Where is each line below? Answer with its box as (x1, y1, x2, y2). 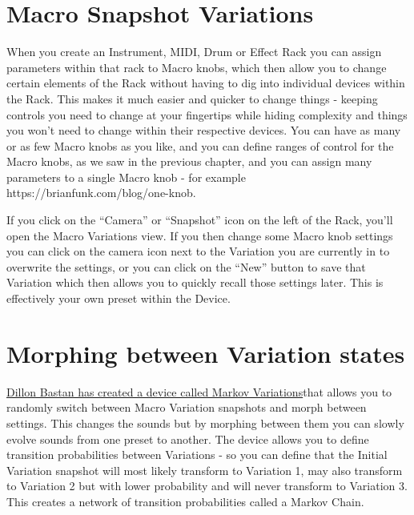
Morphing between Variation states (6, 336, 405, 369)
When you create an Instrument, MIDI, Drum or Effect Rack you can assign (6, 43, 382, 60)
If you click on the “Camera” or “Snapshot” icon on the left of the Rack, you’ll (6, 211, 393, 228)
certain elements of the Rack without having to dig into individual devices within (6, 74, 405, 91)
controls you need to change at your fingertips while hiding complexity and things (6, 106, 408, 123)
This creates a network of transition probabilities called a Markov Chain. (6, 493, 364, 509)
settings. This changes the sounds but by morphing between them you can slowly (6, 414, 404, 431)
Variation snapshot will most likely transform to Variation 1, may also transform (6, 461, 403, 478)
